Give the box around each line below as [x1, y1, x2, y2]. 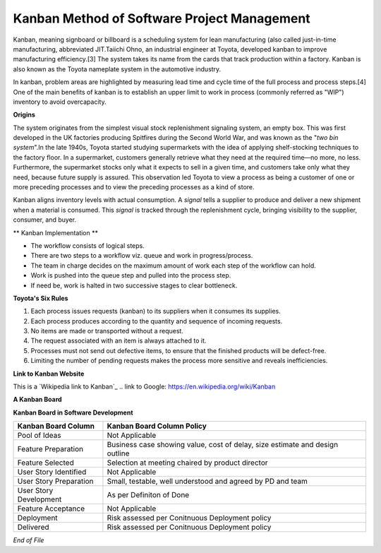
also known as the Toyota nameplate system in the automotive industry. [13, 64, 222, 73]
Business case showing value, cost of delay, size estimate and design [107, 440, 339, 450]
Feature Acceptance [17, 504, 85, 513]
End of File [13, 536, 44, 545]
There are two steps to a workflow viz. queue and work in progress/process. [30, 251, 253, 260]
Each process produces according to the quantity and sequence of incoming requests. [30, 316, 283, 325]
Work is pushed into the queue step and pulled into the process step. [30, 271, 231, 280]
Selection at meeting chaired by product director [107, 458, 268, 468]
